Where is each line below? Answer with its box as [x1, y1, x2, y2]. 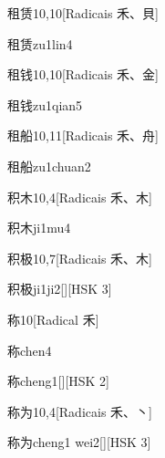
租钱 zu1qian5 [7, 95, 83, 114]
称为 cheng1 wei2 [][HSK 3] [7, 432, 151, 452]
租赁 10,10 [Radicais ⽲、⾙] [7, 4, 159, 22]
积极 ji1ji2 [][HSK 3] [7, 279, 112, 298]
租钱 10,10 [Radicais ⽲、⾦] [7, 65, 159, 84]
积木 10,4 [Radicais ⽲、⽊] [7, 187, 152, 206]
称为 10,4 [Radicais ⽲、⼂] [7, 401, 152, 421]
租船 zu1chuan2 [7, 156, 91, 175]
